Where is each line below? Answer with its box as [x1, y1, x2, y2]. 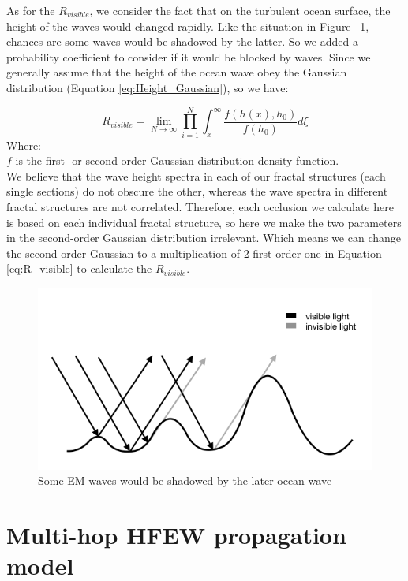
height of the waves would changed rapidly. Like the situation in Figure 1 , [6, 17, 369, 34]
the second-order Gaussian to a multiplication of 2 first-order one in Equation [6, 244, 382, 261]
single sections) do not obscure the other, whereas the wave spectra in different [6, 183, 388, 199]
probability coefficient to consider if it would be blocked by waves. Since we [6, 48, 371, 65]
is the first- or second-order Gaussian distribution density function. [15, 152, 339, 169]
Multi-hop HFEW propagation [6, 519, 346, 550]
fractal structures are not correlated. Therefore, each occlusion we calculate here [6, 199, 394, 215]
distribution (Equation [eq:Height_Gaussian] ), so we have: [6, 79, 289, 95]
